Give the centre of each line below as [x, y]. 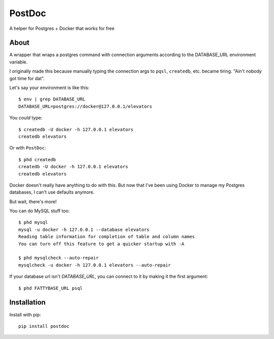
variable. [19, 62]
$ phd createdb [37, 159]
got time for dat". [27, 78]
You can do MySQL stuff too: [40, 211]
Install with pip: [25, 315]
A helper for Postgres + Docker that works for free [62, 28]
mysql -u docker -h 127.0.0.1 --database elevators [84, 230]
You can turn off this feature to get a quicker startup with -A [101, 244]
